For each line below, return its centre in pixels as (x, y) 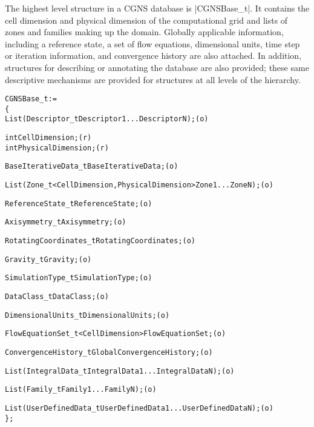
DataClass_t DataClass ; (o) (57, 297)
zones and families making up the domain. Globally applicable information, (144, 32)
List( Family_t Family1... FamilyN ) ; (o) (81, 390)
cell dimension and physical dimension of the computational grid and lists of (146, 20)
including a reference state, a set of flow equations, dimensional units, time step (152, 43)
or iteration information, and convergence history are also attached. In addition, (153, 55)
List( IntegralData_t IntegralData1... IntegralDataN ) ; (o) (120, 371)
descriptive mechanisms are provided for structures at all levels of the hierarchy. (153, 79)
